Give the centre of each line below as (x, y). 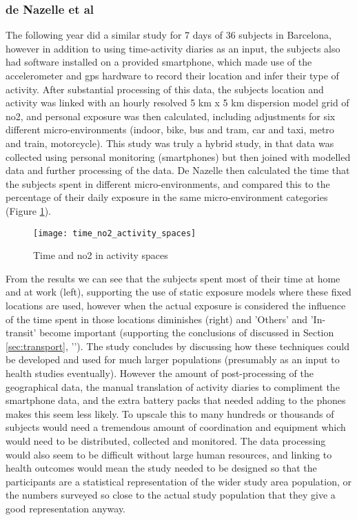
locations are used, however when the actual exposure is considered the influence (176, 305)
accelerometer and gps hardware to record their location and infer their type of (172, 75)
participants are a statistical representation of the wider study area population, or (178, 481)
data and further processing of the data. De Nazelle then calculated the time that (178, 170)
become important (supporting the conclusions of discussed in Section (187, 333)
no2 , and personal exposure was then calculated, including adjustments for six (171, 116)
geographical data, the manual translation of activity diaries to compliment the (173, 386)
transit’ (21, 333)
